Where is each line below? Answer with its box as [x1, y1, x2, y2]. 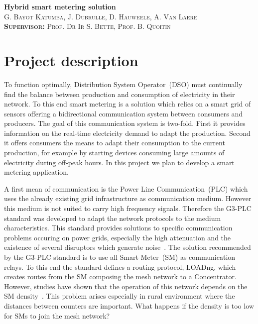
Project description [4, 50, 138, 70]
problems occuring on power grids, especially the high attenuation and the [4, 232, 231, 242]
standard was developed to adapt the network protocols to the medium [4, 213, 221, 223]
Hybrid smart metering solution [4, 1, 116, 11]
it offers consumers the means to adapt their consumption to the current [4, 137, 225, 148]
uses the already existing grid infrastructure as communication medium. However [4, 193, 252, 204]
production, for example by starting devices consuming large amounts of [4, 147, 225, 158]
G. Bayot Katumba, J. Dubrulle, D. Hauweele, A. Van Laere [4, 11, 197, 21]
